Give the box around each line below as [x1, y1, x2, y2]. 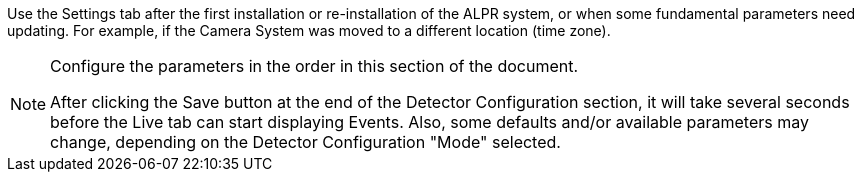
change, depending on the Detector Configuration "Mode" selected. [50, 132, 561, 152]
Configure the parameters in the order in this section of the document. [50, 56, 579, 76]
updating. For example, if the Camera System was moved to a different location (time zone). [7, 22, 611, 39]
